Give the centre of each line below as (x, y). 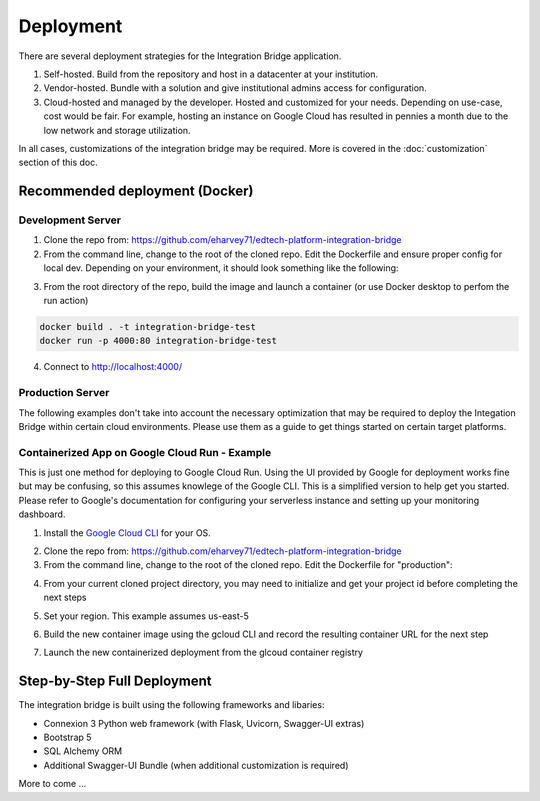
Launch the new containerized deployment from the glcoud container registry (203, 652)
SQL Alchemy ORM (83, 751)
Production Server (64, 393)
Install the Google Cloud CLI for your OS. (127, 532)
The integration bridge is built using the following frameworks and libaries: (171, 705)
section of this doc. (58, 162)
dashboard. (42, 514)
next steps (65, 597)
